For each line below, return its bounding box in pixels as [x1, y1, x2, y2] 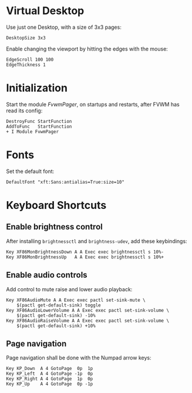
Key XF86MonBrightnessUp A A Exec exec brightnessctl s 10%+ [6, 254, 164, 260]
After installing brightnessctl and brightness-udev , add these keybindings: [6, 237, 187, 245]
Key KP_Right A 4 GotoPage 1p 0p [6, 376, 93, 382]
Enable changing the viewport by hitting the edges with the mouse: [6, 45, 169, 52]
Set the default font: [6, 168, 55, 175]
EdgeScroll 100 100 [6, 56, 54, 62]
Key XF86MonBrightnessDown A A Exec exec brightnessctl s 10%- [6, 249, 164, 255]
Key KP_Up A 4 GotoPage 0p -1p [6, 381, 93, 387]
